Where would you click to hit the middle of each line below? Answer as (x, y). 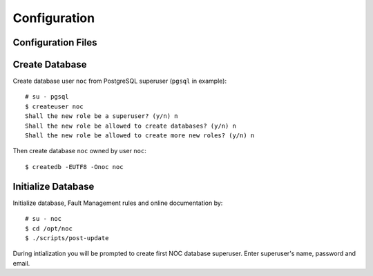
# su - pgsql (47, 97)
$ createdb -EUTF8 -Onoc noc (74, 167)
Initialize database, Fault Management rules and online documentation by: (118, 203)
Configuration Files (55, 42)
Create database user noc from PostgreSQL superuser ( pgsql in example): (120, 81)
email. (21, 263)
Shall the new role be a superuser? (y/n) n (102, 116)
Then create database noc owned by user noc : (79, 151)
